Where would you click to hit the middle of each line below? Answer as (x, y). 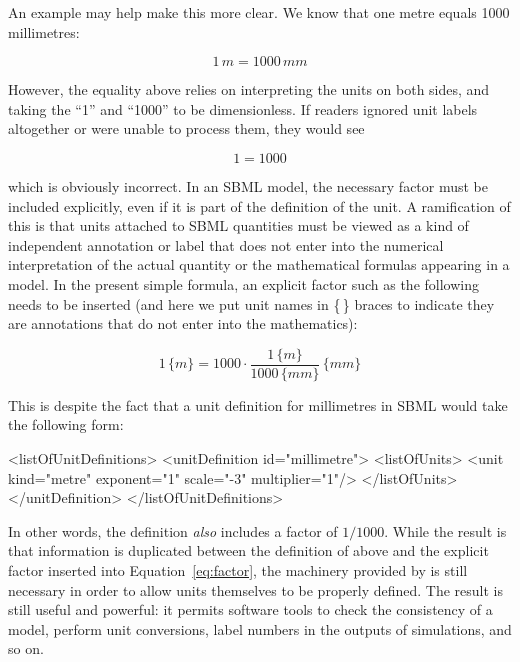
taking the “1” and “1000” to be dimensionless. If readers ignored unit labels (243, 108)
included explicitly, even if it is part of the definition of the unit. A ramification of (259, 205)
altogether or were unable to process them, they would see (186, 128)
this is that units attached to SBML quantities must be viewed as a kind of (238, 225)
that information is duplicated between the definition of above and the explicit (248, 550)
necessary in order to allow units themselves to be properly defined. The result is (256, 589)
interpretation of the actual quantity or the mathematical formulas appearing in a (259, 264)
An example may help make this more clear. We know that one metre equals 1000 (259, 12)
